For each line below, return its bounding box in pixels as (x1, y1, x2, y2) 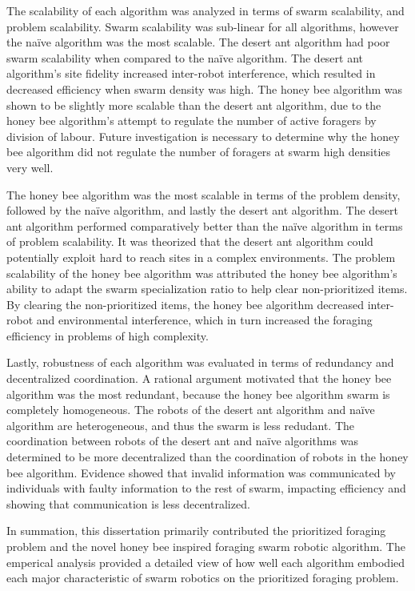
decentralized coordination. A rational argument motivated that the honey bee (6, 370, 392, 387)
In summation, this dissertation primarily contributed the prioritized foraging (6, 522, 386, 539)
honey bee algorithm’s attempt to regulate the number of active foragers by (6, 112, 377, 129)
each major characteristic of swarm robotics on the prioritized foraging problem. (6, 569, 399, 586)
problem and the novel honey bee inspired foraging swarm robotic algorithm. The (6, 538, 405, 554)
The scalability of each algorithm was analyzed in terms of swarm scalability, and (6, 2, 405, 18)
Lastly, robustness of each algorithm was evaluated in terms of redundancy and (6, 354, 394, 371)
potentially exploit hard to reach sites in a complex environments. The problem (6, 248, 396, 265)
